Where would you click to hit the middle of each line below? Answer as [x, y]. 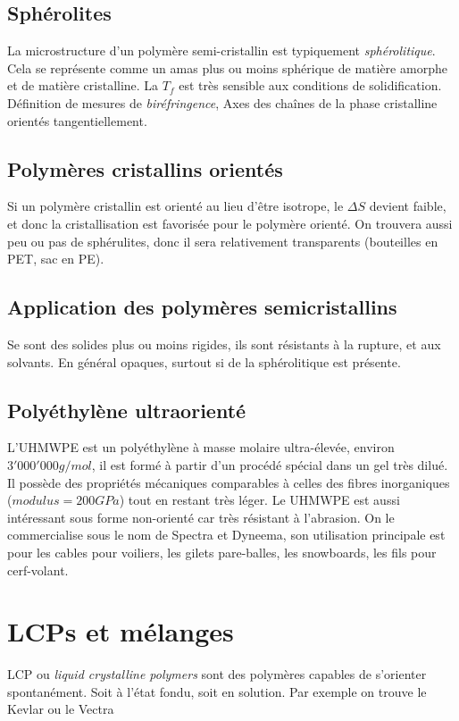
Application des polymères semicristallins [202, 307]
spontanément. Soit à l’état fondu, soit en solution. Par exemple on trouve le [217, 691]
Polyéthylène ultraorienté [127, 410]
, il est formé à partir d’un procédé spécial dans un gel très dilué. [270, 464]
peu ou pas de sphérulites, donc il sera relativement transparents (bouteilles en [223, 241]
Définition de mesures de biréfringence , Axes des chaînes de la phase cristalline [222, 102]
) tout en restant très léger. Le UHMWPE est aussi [259, 500]
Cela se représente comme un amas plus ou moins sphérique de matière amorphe [227, 67]
